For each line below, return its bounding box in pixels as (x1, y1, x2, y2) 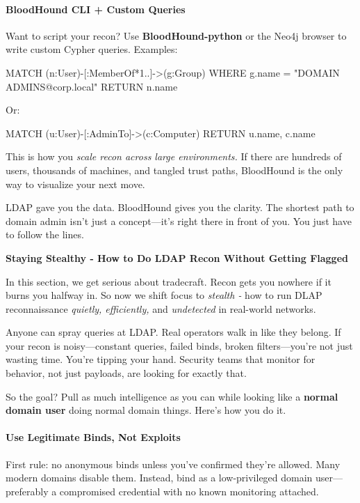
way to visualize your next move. (6, 176, 145, 191)
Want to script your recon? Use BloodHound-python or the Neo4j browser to (6, 28, 347, 42)
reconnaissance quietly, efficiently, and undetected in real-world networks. (6, 301, 316, 316)
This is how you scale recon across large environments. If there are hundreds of (6, 149, 342, 164)
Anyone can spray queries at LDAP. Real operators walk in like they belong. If (6, 325, 341, 339)
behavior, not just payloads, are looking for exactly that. (6, 366, 247, 380)
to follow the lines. (6, 227, 84, 242)
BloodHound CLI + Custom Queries (6, 1, 186, 16)
